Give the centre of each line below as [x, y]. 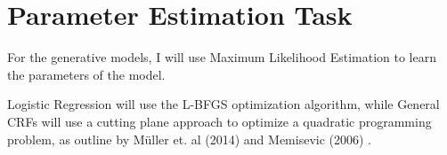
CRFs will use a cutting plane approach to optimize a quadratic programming [219, 121]
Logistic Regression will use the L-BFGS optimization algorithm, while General [223, 104]
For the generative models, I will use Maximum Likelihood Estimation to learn [222, 57]
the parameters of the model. [86, 74]
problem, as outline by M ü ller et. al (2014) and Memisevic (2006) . [190, 139]
